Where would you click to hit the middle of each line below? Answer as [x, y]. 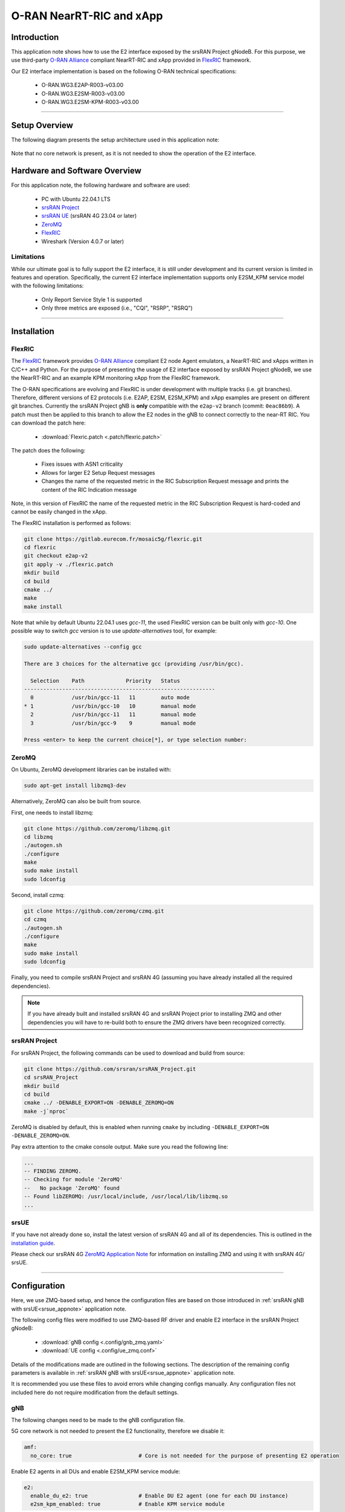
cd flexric [40, 548]
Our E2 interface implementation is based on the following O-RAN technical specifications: [124, 71]
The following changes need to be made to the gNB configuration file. [98, 1420]
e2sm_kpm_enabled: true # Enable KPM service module [127, 1504]
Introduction [35, 37]
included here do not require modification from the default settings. [95, 1392]
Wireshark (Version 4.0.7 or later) [83, 241]
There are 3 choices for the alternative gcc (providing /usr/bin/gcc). [134, 663]
